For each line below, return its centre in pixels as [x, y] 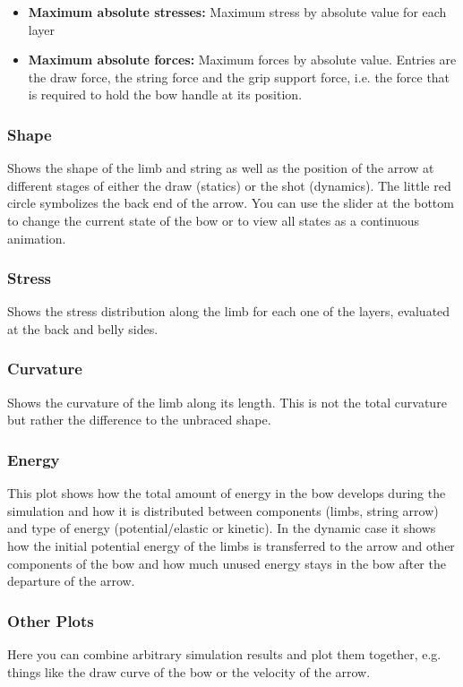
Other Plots [51, 620]
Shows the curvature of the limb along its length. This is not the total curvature [227, 402]
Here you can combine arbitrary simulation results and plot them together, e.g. [224, 653]
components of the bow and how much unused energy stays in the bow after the [227, 563]
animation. [37, 238]
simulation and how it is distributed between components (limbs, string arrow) [223, 510]
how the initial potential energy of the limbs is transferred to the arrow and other [231, 545]
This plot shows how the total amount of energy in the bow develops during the [227, 493]
